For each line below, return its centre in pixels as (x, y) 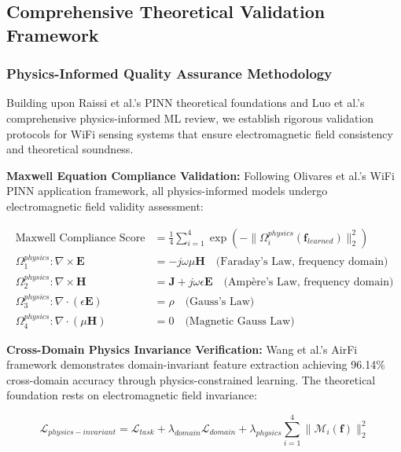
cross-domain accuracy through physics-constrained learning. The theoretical (191, 379)
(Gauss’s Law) (220, 301)
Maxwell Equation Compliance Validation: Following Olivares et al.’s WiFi (200, 175)
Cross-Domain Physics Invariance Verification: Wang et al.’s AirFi (182, 349)
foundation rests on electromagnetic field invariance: (132, 395)
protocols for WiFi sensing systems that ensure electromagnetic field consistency (200, 133)
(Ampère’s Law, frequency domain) (309, 282)
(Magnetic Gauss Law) (240, 322)
